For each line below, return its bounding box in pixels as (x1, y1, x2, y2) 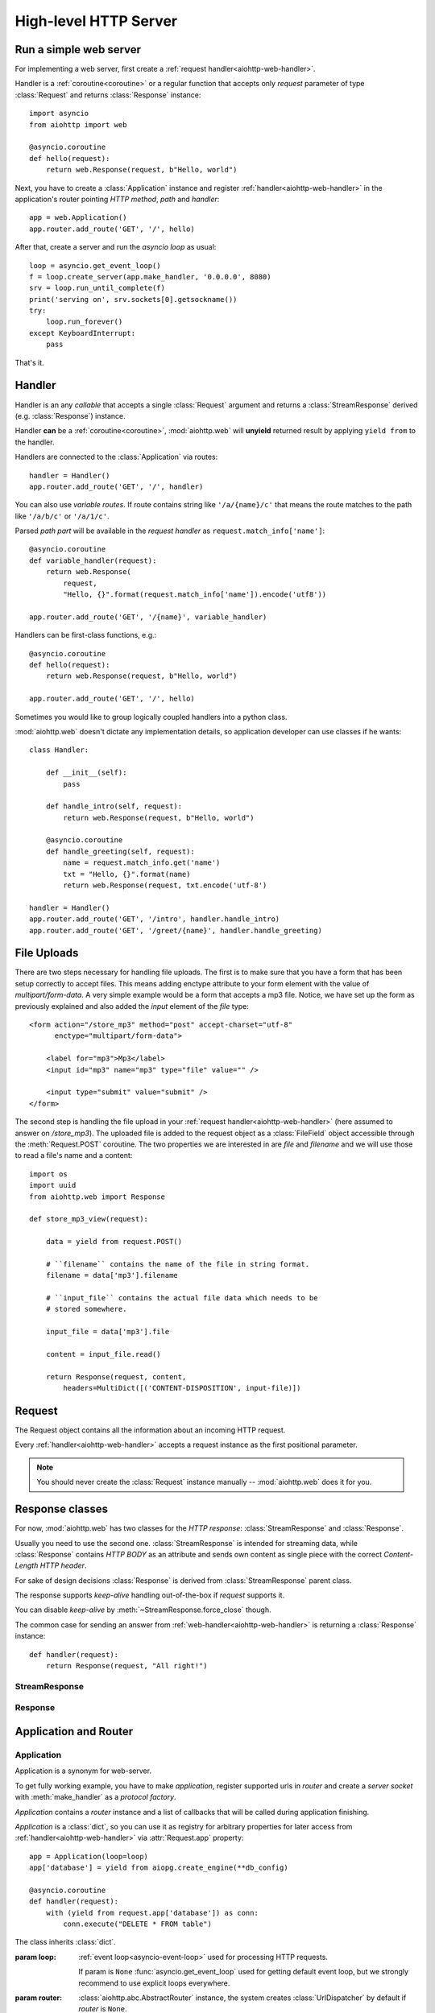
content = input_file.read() (45, 1350, 161, 1358)
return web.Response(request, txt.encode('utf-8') (63, 881, 267, 890)
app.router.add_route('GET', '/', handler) (29, 482, 204, 491)
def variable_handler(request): (29, 556, 157, 565)
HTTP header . (39, 1560, 87, 1570)
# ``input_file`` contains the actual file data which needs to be (45, 1293, 318, 1303)
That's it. (14, 358, 44, 367)
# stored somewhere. (45, 1304, 127, 1314)
